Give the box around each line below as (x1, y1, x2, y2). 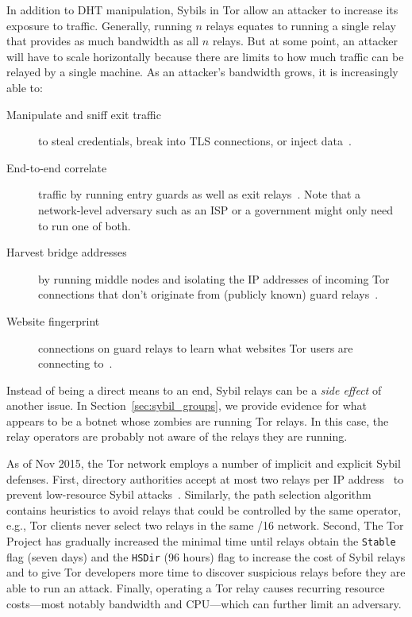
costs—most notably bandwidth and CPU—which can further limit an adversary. (6, 595, 402, 611)
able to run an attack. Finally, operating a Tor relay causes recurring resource (6, 579, 385, 596)
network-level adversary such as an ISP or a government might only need (38, 201, 394, 218)
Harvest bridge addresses (6, 244, 127, 260)
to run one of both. (38, 217, 131, 233)
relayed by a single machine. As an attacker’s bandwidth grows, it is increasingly (6, 64, 399, 80)
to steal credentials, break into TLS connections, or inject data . (38, 133, 352, 149)
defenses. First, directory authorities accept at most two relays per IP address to (6, 470, 404, 487)
